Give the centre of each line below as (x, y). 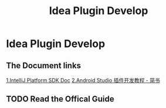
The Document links (43, 65)
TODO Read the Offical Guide (60, 99)
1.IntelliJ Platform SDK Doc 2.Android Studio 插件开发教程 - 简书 (83, 80)
